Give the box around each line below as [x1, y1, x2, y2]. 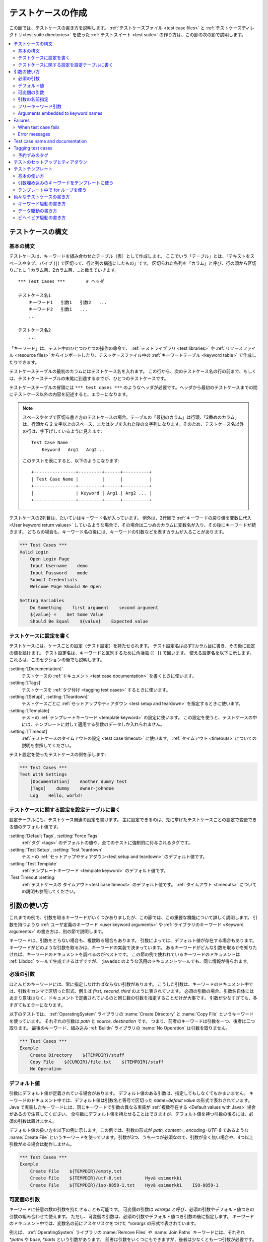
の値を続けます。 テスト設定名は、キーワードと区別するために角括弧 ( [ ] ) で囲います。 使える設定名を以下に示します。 [9, 650, 254, 656]
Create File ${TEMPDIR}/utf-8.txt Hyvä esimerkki [30, 1175, 182, 1181]
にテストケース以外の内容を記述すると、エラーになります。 [9, 391, 131, 397]
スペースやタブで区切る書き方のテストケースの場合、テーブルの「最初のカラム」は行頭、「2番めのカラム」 [22, 414, 239, 420]
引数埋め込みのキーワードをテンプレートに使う [18, 180, 114, 186]
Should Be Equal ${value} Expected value [30, 619, 148, 624]
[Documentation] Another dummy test [30, 778, 128, 784]
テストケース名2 [18, 327, 51, 333]
